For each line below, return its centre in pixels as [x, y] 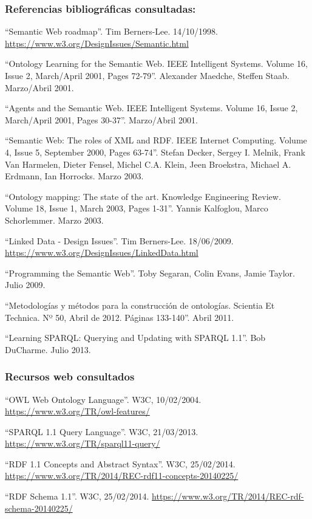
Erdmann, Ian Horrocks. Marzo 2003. [74, 176]
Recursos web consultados [70, 376]
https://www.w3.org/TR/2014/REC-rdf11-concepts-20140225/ [122, 476]
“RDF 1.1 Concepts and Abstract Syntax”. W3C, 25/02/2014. [120, 463]
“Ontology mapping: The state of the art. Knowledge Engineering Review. [143, 196]
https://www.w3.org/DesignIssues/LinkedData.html [102, 253]
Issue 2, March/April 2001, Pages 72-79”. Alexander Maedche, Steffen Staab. [147, 75]
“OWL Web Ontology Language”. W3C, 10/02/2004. [103, 399]
